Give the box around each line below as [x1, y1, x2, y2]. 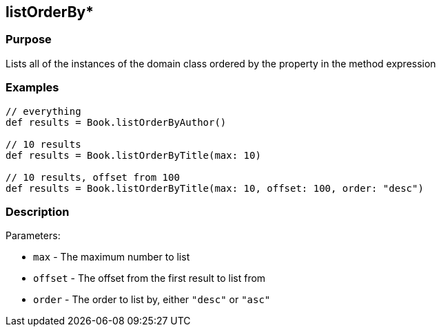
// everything [6, 105, 81, 117]
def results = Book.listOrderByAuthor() [6, 116, 227, 128]
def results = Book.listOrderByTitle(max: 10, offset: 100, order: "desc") [6, 182, 424, 194]
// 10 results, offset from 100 [6, 171, 180, 183]
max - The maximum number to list [33, 251, 190, 263]
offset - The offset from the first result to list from [33, 272, 266, 285]
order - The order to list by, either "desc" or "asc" [33, 294, 271, 306]
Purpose [6, 32, 52, 47]
